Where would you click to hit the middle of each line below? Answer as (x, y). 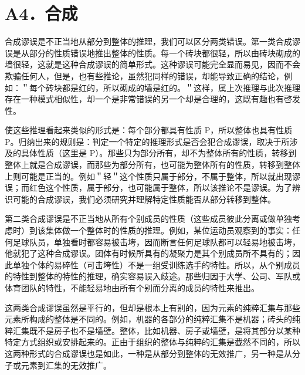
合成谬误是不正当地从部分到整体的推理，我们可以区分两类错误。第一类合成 (148, 41)
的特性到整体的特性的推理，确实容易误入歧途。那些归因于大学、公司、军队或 (152, 276)
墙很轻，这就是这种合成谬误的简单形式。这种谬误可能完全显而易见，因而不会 (152, 64)
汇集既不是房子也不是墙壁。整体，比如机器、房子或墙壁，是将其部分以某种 (156, 330)
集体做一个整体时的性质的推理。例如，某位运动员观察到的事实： (169, 230)
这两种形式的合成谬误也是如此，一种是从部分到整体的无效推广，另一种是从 (148, 353)
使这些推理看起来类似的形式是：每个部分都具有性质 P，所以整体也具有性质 (149, 130)
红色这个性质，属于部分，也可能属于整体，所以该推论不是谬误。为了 (160, 187)
